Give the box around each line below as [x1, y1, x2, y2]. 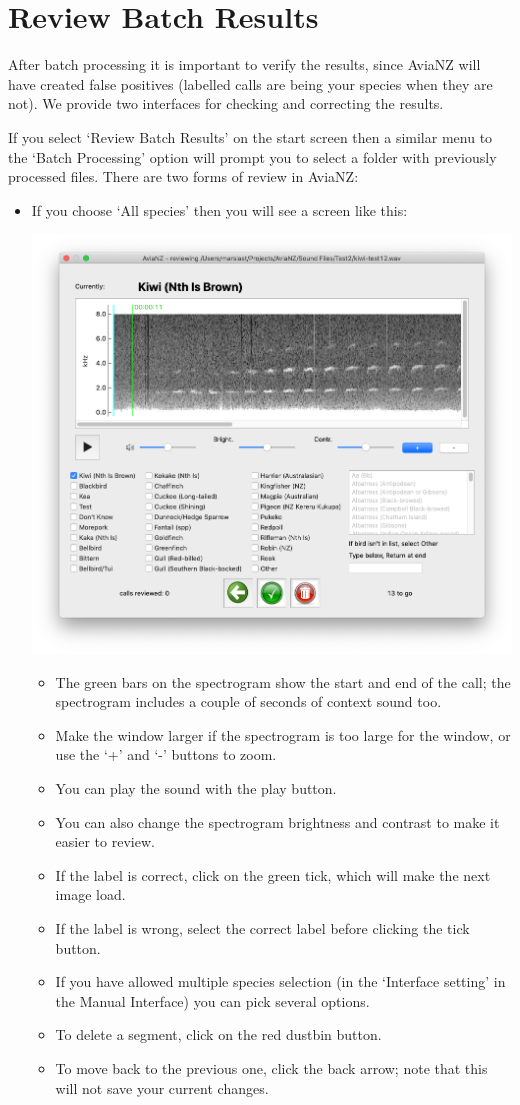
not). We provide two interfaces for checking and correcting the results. [8, 93, 444, 114]
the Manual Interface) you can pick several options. [55, 990, 370, 1011]
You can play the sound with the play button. [55, 777, 337, 798]
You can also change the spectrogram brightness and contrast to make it [55, 811, 500, 832]
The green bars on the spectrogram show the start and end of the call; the [55, 671, 511, 692]
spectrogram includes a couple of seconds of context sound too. [55, 691, 442, 712]
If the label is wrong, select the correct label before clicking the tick [55, 917, 470, 938]
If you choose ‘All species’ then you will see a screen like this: [31, 199, 408, 220]
